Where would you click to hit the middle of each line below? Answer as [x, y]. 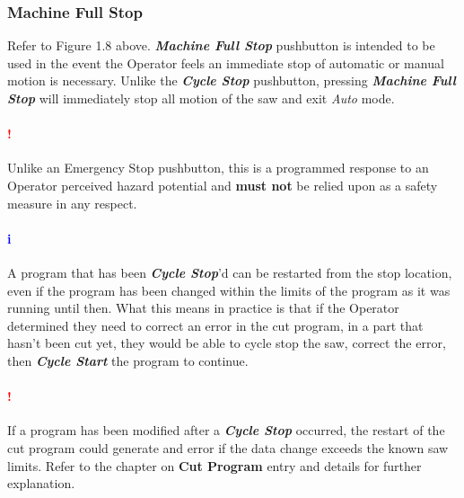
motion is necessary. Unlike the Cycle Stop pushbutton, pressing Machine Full [232, 80]
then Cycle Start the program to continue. [128, 360]
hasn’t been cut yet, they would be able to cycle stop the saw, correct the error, [227, 343]
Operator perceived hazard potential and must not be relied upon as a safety [223, 185]
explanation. [41, 483]
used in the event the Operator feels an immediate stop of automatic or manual [226, 62]
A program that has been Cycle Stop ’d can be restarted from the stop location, [230, 272]
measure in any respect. [72, 203]
